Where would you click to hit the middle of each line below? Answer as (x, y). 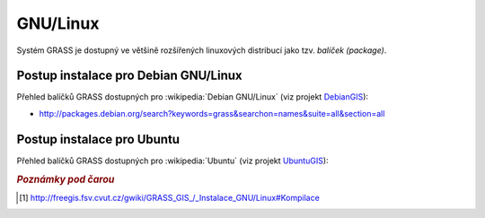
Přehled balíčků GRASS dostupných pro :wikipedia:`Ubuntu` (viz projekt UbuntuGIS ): (172, 161)
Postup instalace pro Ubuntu (98, 139)
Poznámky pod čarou (66, 179)
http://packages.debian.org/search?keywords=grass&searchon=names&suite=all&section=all (212, 113)
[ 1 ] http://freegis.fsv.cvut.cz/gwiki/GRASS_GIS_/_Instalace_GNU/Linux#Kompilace (170, 197)
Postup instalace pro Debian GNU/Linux (129, 76)
